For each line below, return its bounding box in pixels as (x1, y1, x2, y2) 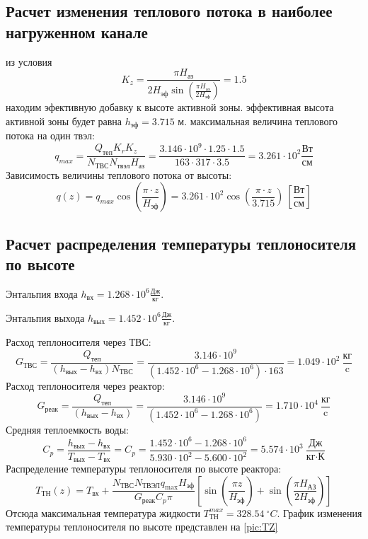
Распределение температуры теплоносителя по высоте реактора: (6, 461, 282, 476)
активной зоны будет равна (6, 113, 122, 128)
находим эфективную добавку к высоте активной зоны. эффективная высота (6, 100, 334, 115)
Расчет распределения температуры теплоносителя (6, 232, 357, 254)
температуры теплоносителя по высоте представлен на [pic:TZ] (6, 519, 278, 534)
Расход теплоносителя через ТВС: (6, 334, 151, 349)
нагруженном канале (6, 21, 148, 42)
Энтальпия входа (6, 286, 78, 301)
